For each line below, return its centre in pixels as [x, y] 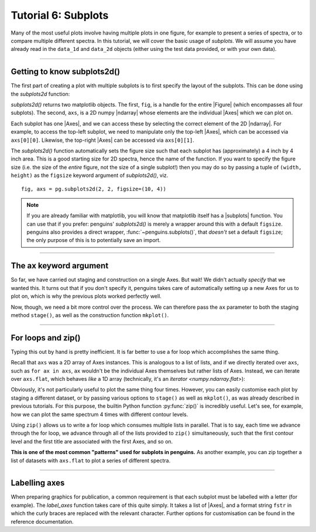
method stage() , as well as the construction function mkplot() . [90, 315]
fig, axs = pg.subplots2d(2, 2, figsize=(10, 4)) [94, 189]
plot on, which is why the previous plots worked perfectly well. [86, 296]
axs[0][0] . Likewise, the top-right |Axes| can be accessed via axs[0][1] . [102, 140]
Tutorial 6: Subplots [60, 15]
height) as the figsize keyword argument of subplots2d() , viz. [90, 175]
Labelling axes [38, 483]
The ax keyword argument [60, 266]
